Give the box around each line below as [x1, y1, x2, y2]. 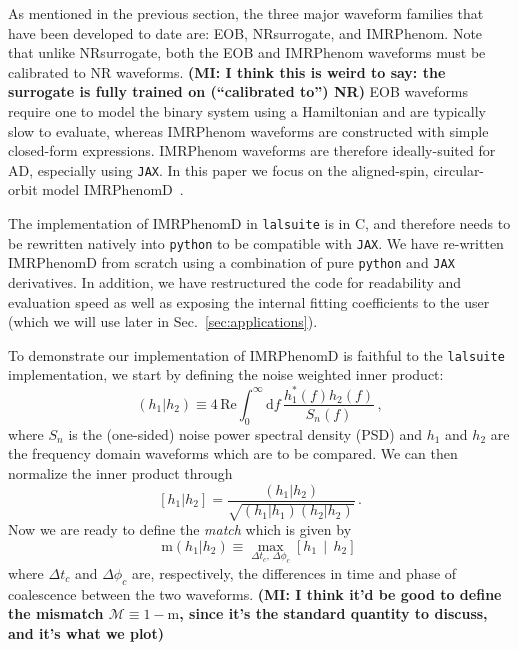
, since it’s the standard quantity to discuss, [179, 603, 488, 624]
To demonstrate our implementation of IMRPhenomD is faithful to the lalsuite [8, 344, 505, 365]
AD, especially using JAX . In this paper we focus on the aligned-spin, [8, 159, 429, 180]
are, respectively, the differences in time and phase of [131, 562, 457, 583]
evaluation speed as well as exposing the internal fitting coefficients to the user [8, 291, 490, 312]
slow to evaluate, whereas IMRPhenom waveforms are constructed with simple [8, 120, 489, 141]
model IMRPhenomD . [42, 179, 184, 200]
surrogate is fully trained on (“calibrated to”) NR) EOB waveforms [8, 81, 469, 102]
